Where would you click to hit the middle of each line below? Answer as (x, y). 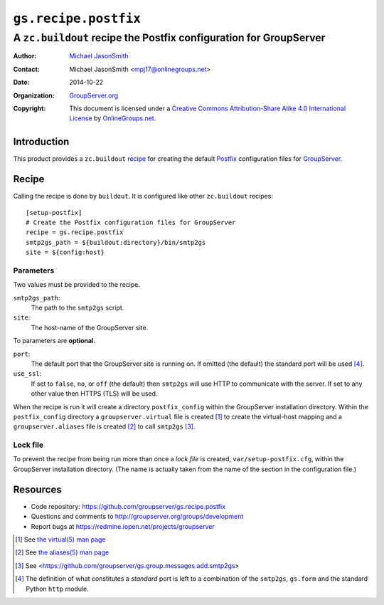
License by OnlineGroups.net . (113, 118)
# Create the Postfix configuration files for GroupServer (131, 222)
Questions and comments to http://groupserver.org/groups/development (137, 517)
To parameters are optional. (54, 341)
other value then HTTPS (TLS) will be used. (94, 394)
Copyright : (30, 108)
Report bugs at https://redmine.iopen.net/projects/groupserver (123, 526)
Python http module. (57, 589)
